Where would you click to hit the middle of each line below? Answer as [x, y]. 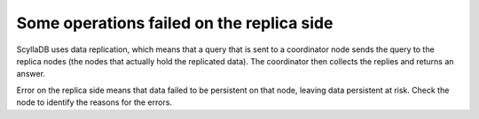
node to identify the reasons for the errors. [94, 102]
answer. [31, 74]
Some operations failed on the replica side [175, 23]
